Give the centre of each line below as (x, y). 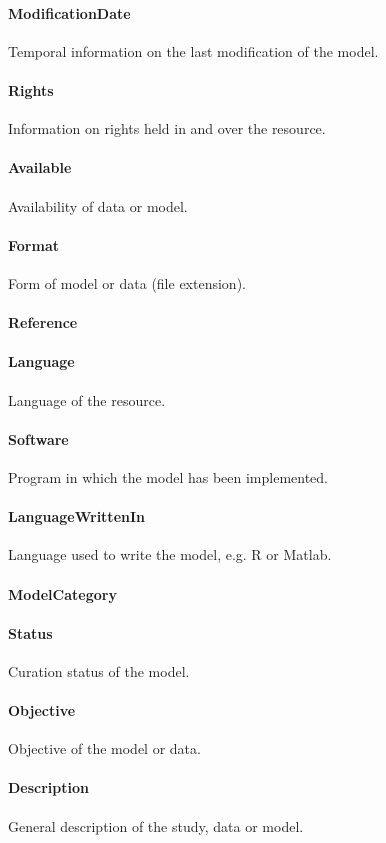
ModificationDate (69, 12)
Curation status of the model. (99, 670)
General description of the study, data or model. (156, 825)
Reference (43, 322)
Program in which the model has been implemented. (168, 476)
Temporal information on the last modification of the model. (193, 50)
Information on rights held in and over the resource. (167, 128)
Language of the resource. (87, 399)
